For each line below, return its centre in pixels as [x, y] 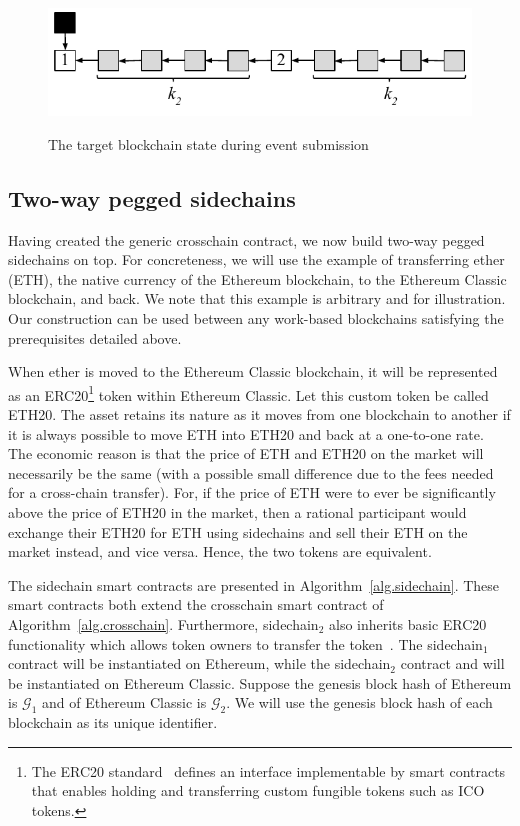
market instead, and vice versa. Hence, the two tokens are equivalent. [220, 551]
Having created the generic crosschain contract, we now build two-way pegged [246, 239]
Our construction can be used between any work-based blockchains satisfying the [256, 318]
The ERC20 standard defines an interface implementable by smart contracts [268, 770]
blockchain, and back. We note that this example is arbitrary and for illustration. [257, 298]
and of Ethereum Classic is [124, 702]
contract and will [452, 663]
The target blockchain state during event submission [208, 143]
